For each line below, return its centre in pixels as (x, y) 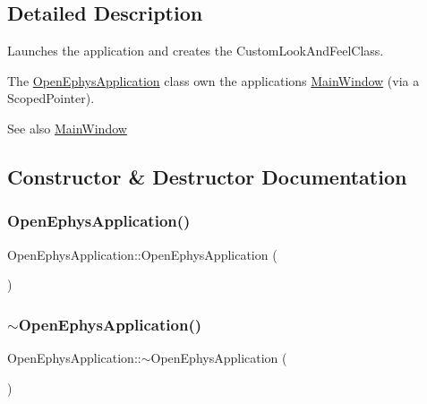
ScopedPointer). (51, 98)
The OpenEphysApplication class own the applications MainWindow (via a (213, 80)
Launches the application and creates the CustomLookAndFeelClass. (196, 51)
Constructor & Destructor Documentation (207, 176)
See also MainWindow (67, 128)
